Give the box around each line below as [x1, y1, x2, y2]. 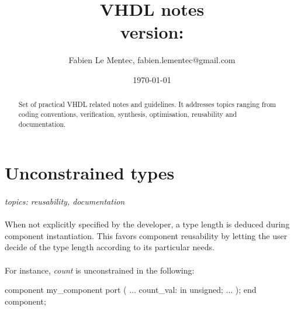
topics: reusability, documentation [5, 195, 125, 208]
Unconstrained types [5, 161, 175, 185]
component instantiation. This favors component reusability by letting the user [5, 229, 288, 241]
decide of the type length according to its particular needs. [5, 241, 215, 253]
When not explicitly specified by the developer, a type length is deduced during [5, 218, 290, 230]
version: [120, 20, 184, 44]
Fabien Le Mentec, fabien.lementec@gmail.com [68, 54, 236, 66]
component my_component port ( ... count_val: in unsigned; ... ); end [5, 284, 257, 296]
